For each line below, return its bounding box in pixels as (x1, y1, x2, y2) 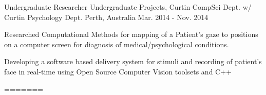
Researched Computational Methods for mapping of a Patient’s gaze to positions (4, 29, 258, 40)
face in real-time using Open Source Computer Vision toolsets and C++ (4, 66, 232, 77)
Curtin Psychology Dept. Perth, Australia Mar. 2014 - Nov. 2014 (4, 11, 208, 22)
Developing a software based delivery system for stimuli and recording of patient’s (4, 56, 262, 67)
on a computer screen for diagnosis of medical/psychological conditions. (4, 39, 229, 49)
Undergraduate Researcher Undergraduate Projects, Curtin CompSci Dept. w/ (4, 2, 252, 12)
